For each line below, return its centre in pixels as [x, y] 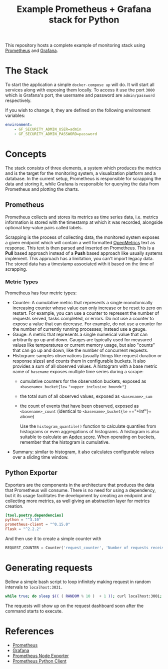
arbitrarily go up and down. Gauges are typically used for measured [82, 339]
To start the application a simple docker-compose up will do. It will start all [80, 85]
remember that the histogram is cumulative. [65, 442]
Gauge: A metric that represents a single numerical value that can [80, 334]
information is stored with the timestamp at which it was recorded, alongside [84, 222]
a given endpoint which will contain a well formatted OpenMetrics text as [80, 242]
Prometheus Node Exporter [40, 656]
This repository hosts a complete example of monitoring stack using [75, 45]
